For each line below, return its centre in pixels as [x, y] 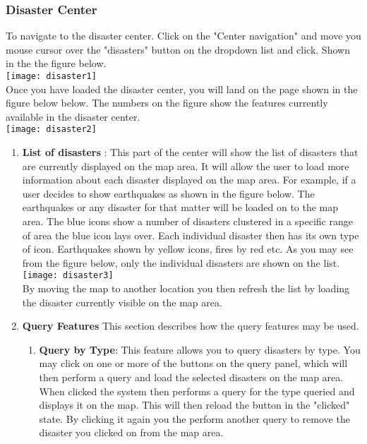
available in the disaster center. [73, 116]
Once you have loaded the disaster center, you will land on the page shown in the [182, 89]
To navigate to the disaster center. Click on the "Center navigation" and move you [183, 36]
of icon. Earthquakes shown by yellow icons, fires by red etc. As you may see [188, 249]
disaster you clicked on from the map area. [131, 432]
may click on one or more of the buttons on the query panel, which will [193, 363]
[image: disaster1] [51, 76]
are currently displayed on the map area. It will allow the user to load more [186, 166]
